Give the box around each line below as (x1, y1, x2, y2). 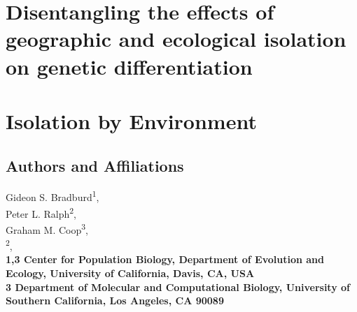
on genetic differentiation (6, 52, 253, 80)
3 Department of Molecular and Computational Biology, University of (6, 279, 350, 294)
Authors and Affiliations (6, 154, 184, 176)
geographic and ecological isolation (6, 24, 346, 53)
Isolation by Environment (6, 106, 257, 135)
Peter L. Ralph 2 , (6, 204, 76, 221)
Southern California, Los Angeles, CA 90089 (6, 293, 224, 308)
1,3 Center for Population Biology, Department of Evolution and (6, 252, 324, 267)
